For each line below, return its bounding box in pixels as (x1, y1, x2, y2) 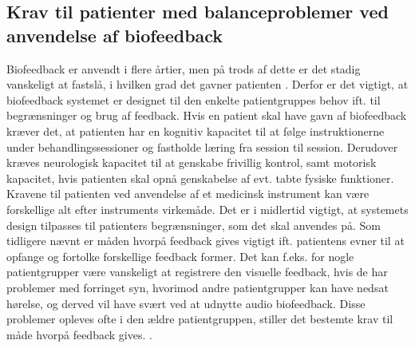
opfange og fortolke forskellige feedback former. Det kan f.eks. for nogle (6, 247, 354, 264)
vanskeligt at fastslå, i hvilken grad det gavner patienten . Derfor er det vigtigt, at (6, 76, 409, 93)
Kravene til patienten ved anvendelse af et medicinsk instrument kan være (6, 185, 370, 202)
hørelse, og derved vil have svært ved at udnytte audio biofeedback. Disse (6, 295, 366, 311)
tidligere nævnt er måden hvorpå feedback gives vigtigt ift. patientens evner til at (6, 232, 405, 249)
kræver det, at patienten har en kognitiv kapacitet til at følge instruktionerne (6, 122, 385, 139)
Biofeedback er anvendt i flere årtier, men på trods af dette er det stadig (6, 60, 361, 77)
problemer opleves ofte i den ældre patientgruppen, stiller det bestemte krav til (6, 310, 393, 327)
